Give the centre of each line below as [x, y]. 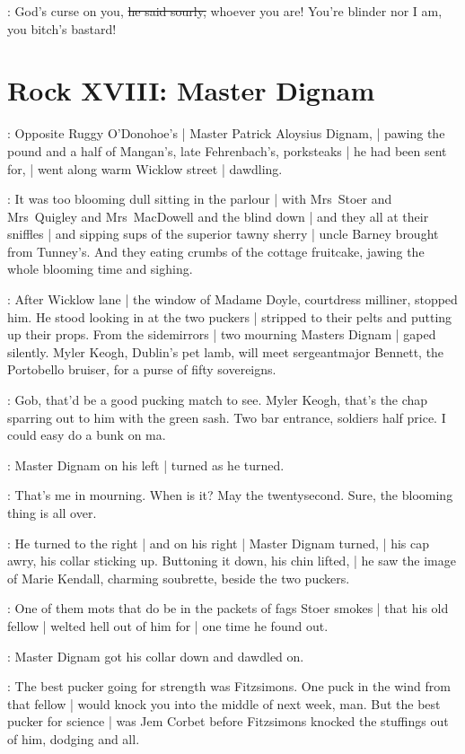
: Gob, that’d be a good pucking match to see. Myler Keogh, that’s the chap [218, 400]
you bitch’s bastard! [62, 28]
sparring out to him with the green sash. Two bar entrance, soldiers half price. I [227, 417]
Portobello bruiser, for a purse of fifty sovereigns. [142, 369]
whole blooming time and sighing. [100, 269]
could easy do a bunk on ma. [87, 435]
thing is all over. [52, 513]
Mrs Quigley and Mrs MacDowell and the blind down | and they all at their [218, 216]
